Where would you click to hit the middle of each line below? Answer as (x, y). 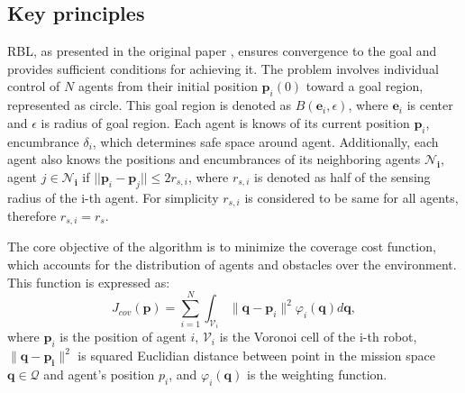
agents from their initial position (168, 86)
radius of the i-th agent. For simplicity (113, 197)
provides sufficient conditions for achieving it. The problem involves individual (223, 68)
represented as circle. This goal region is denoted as (150, 105)
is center (430, 105)
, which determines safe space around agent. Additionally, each (265, 141)
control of (34, 86)
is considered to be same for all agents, (351, 197)
